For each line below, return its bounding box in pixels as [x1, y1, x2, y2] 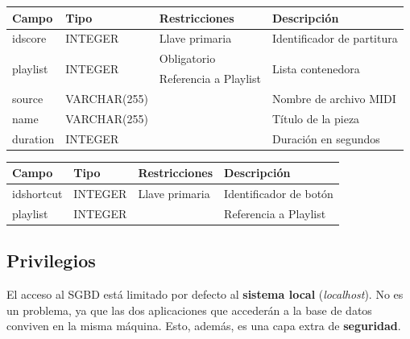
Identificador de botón [224, 185, 333, 201]
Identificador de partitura [271, 30, 398, 47]
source [12, 89, 43, 106]
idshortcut [12, 185, 63, 201]
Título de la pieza [271, 110, 360, 126]
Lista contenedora [271, 60, 360, 76]
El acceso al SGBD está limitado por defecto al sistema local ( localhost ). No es [6, 286, 404, 303]
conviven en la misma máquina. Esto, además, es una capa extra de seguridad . [6, 317, 401, 334]
